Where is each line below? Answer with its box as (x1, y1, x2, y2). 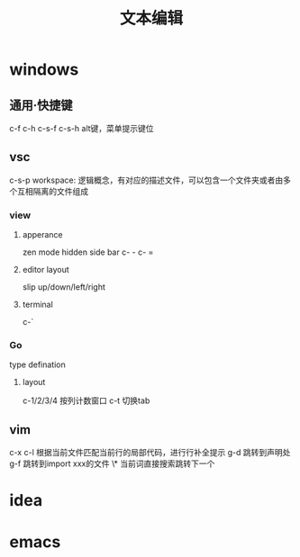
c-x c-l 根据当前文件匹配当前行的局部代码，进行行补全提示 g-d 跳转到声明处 (9, 447, 291, 458)
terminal (22, 299, 54, 310)
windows (9, 59, 79, 80)
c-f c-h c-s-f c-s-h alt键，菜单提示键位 (9, 123, 155, 133)
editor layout (22, 265, 69, 275)
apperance (22, 229, 63, 240)
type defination (9, 359, 66, 370)
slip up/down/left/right (22, 282, 105, 292)
